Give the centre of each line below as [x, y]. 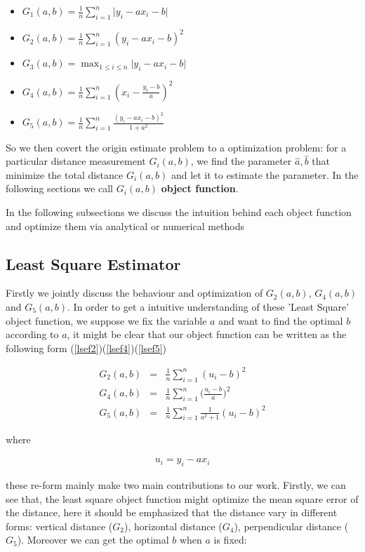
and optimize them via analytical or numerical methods [125, 225]
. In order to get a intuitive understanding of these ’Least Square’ [208, 306]
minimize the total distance [65, 174]
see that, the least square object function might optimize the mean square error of [182, 498]
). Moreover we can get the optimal [93, 540]
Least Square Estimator [93, 263]
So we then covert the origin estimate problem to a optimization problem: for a [176, 147]
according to [32, 334]
